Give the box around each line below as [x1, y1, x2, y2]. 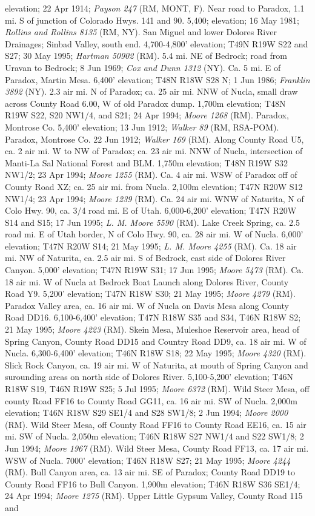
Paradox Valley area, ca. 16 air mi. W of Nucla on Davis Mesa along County [5, 299, 289, 311]
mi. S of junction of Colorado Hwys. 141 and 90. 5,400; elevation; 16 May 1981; [5, 13, 299, 26]
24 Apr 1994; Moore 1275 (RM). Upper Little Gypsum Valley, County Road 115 [5, 489, 303, 502]
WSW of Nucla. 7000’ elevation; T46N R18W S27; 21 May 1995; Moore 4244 [5, 453, 291, 466]
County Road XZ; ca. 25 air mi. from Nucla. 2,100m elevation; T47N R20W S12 [5, 180, 303, 192]
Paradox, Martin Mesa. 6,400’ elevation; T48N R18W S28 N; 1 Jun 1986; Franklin [5, 73, 310, 86]
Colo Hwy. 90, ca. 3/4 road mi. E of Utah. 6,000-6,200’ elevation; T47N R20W [5, 204, 297, 217]
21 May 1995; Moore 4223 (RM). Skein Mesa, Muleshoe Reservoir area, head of [5, 323, 299, 336]
